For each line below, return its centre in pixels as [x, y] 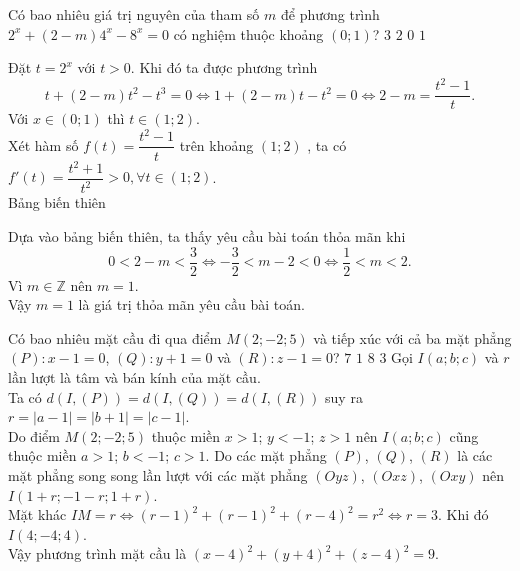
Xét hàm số [43, 144]
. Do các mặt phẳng [266, 455]
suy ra [344, 396]
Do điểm [34, 435]
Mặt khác [37, 514]
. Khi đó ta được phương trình [224, 67]
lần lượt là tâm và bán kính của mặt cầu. [134, 377]
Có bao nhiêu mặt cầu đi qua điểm [115, 337]
